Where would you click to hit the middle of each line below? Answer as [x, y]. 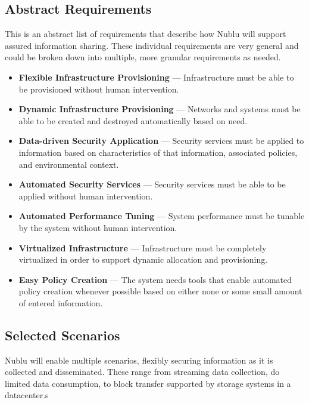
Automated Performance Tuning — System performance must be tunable [162, 216]
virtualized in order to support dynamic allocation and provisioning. [143, 259]
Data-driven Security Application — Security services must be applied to [161, 141]
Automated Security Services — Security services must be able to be [152, 184]
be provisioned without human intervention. [99, 89]
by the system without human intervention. [98, 227]
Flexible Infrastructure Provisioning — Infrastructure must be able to [156, 77]
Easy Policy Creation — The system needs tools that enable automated [155, 279]
